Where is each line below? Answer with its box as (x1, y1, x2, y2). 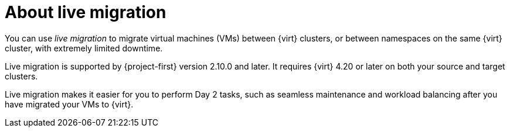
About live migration (5, 2, 166, 22)
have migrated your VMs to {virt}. (5, 99, 134, 109)
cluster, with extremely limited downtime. (5, 43, 163, 53)
